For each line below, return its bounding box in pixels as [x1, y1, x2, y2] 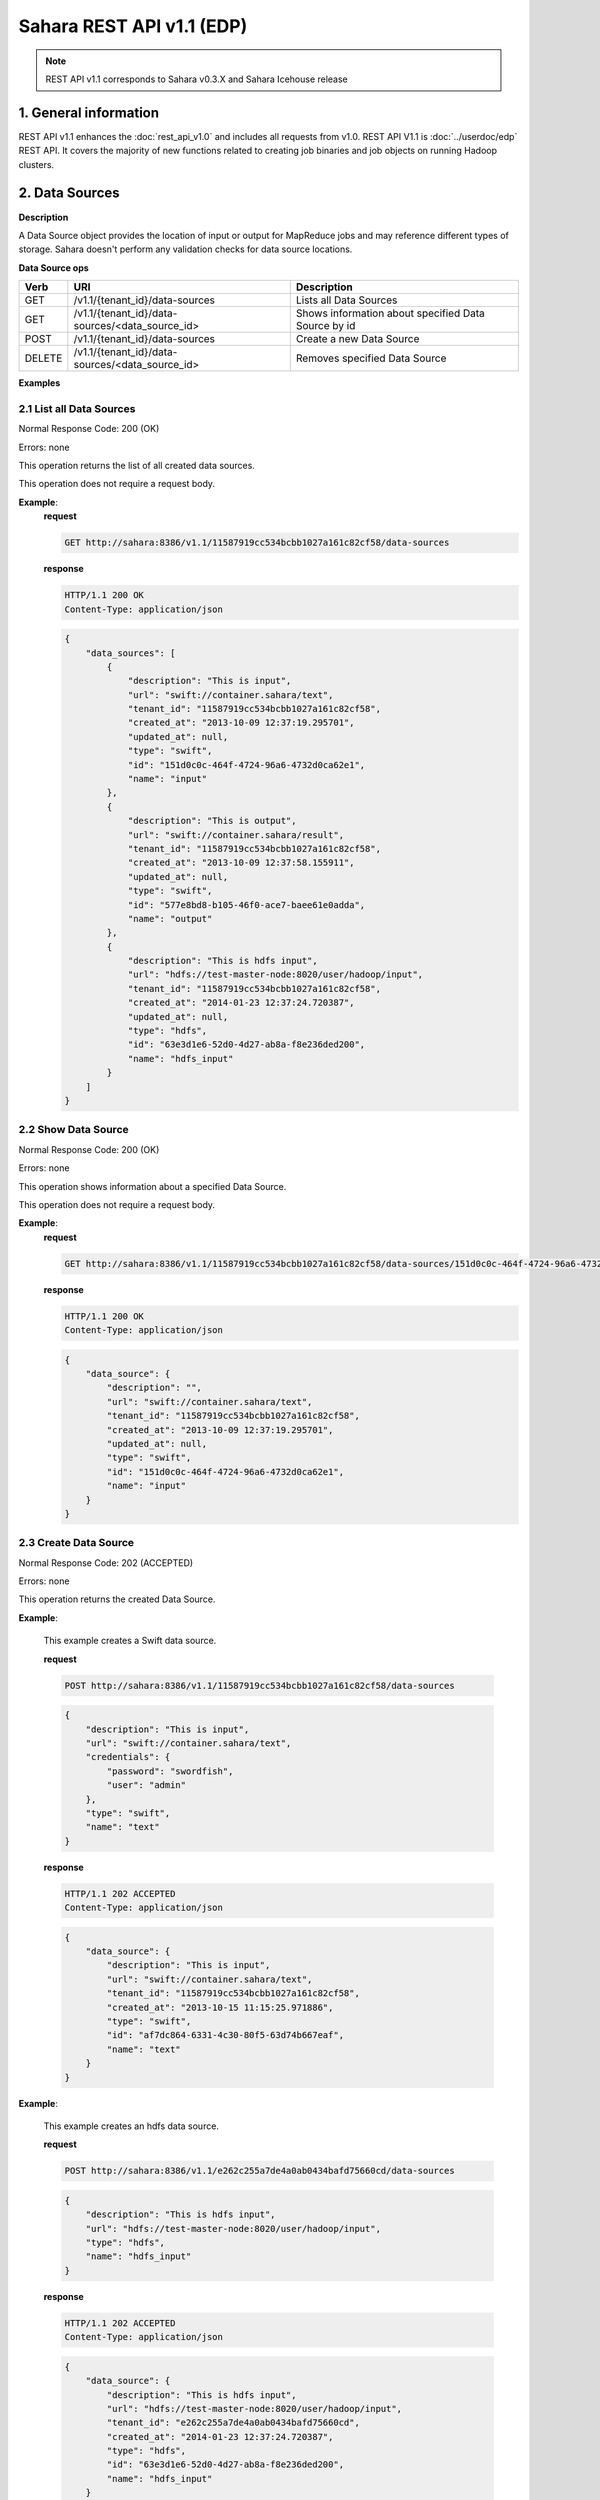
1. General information [18, 104, 160, 121]
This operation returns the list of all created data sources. [18, 460, 255, 472]
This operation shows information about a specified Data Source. [18, 1180, 287, 1192]
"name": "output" [127, 913, 213, 924]
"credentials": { [85, 1751, 171, 1763]
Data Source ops [18, 261, 89, 274]
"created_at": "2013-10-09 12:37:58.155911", [127, 857, 355, 869]
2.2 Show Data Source [18, 1123, 129, 1137]
